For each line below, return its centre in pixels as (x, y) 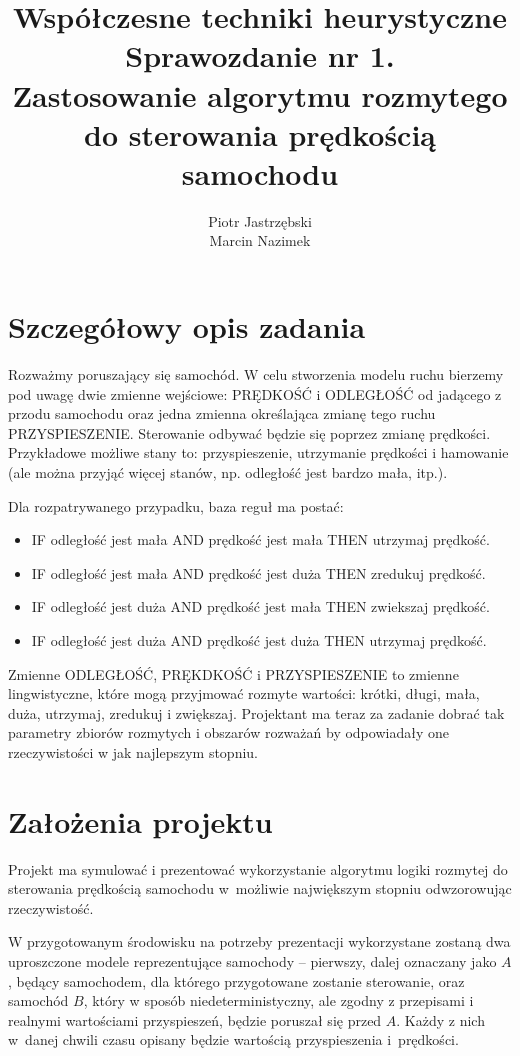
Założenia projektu (140, 820)
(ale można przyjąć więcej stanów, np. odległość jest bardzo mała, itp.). (228, 471)
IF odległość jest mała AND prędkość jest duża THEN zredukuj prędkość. (258, 572)
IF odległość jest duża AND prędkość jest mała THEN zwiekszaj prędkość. (260, 606)
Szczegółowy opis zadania (187, 326)
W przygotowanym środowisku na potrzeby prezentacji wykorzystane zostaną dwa (259, 941)
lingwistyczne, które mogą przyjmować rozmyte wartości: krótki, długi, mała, (244, 693)
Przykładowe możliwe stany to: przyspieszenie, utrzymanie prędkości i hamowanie (258, 452)
